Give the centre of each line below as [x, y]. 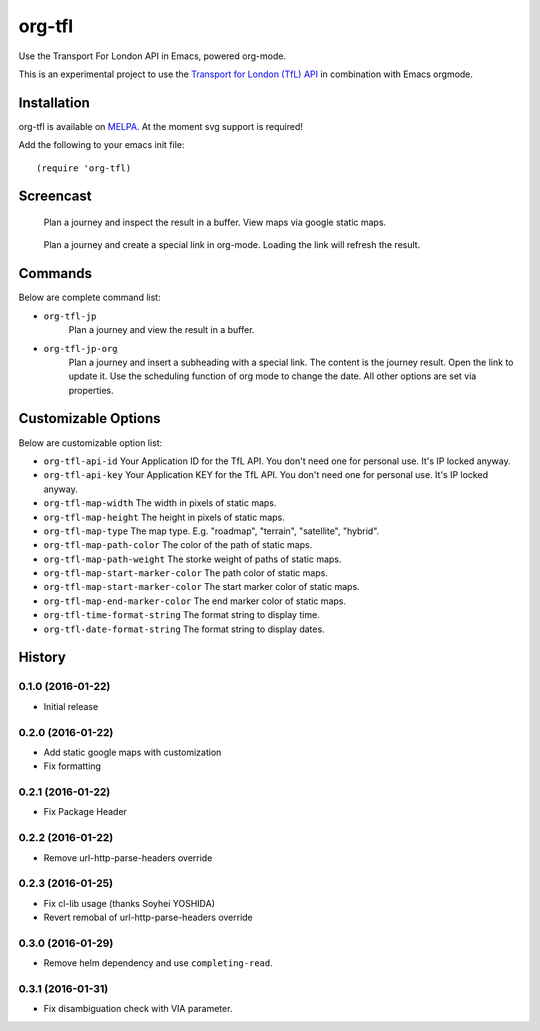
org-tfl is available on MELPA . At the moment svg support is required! [161, 126]
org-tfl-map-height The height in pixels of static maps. [164, 517]
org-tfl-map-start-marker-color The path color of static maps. [186, 573]
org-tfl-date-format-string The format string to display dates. [184, 629]
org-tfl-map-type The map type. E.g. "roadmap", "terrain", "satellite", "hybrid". [211, 531]
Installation [54, 102]
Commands [55, 273]
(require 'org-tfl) [84, 168]
